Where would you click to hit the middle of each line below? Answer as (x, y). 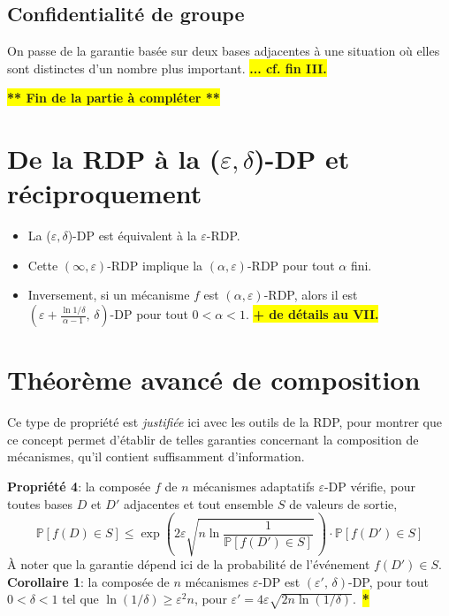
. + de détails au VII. (312, 314)
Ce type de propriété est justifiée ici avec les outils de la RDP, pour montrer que (225, 422)
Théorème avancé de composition (214, 380)
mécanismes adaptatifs (254, 486)
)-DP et (302, 159)
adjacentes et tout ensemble (198, 503)
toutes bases (40, 503)
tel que (80, 599)
